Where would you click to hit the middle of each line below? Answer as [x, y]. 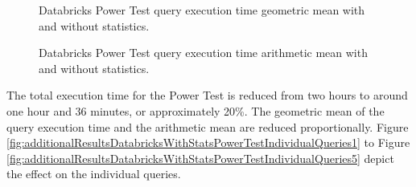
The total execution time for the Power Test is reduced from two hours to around [207, 95]
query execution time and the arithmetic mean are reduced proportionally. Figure [208, 126]
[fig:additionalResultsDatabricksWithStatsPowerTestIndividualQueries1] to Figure [208, 142]
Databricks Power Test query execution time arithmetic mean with [203, 53]
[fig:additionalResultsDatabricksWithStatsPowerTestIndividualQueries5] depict [200, 158]
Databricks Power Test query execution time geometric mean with [202, 10]
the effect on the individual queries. [94, 174]
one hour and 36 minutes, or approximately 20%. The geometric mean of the [196, 110]
